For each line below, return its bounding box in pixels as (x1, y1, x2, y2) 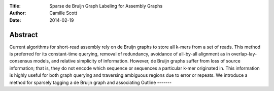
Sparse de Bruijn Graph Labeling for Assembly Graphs (49, 3, 163, 9)
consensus (9, 58, 32, 64)
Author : (9, 10, 26, 16)
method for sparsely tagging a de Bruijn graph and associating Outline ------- (9, 79, 172, 85)
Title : (9, 3, 21, 9)
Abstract (9, 31, 38, 39)
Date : (9, 17, 21, 23)
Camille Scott (49, 10, 78, 16)
